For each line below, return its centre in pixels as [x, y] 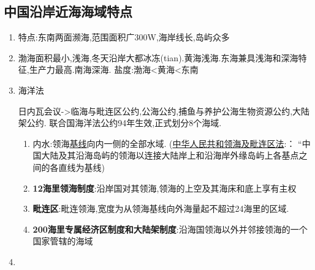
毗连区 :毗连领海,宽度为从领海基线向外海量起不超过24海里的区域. [161, 208]
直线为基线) [82, 167]
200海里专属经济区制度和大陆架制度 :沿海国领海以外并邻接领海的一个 [170, 229]
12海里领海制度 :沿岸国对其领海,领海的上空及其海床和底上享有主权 [165, 188]
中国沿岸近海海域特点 [68, 11]
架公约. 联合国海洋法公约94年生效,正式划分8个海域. [120, 123]
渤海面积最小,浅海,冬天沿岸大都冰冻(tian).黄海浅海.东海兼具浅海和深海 [158, 57]
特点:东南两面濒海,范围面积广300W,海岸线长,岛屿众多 [124, 37]
